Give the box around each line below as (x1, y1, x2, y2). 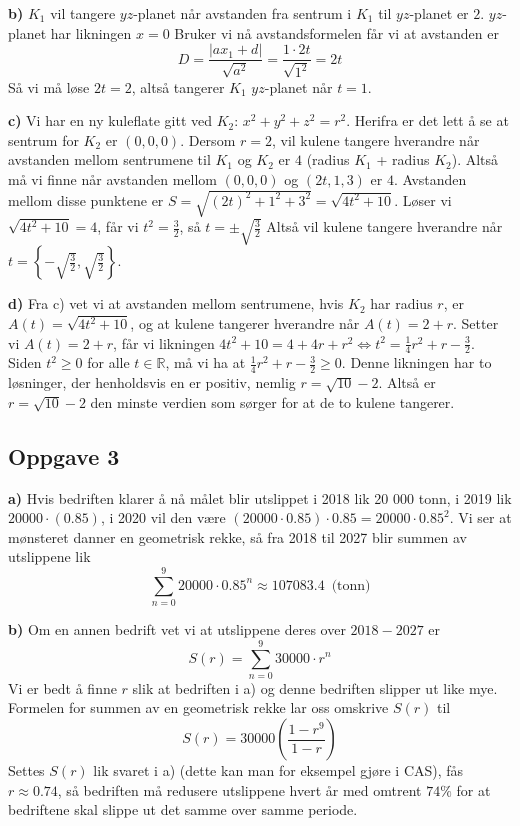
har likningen (50, 22, 132, 43)
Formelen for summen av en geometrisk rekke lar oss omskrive (8, 697, 389, 718)
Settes (8, 760, 45, 781)
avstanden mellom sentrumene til (8, 149, 211, 170)
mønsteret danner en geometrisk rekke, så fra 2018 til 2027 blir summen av (8, 526, 468, 547)
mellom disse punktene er (8, 189, 164, 210)
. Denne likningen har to (341, 352, 492, 373)
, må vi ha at (165, 352, 246, 373)
